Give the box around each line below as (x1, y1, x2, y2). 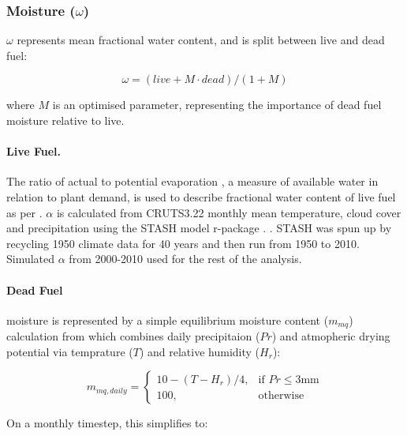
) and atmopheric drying (271, 328, 390, 344)
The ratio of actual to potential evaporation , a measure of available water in (6, 173, 379, 190)
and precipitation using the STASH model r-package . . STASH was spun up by (6, 220, 392, 236)
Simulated (6, 250, 55, 267)
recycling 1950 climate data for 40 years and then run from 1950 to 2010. (6, 235, 360, 251)
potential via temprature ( (6, 343, 133, 359)
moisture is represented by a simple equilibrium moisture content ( (6, 311, 329, 328)
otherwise (258, 389, 304, 401)
